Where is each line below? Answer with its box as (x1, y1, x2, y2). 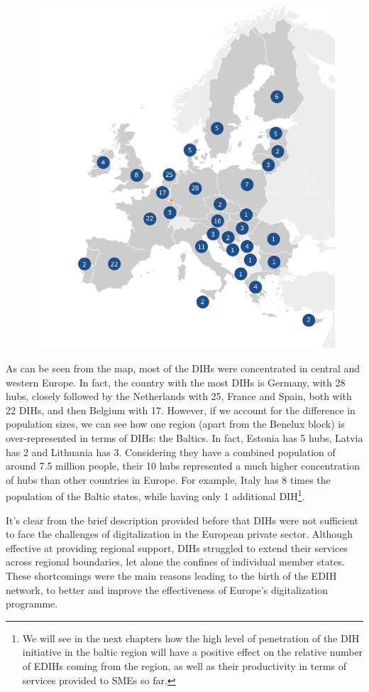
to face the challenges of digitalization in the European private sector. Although (6, 526, 353, 541)
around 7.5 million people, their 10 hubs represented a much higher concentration (6, 458, 360, 473)
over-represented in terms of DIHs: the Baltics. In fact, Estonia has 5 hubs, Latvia (6, 430, 363, 445)
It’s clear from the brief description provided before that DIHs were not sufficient (6, 512, 358, 527)
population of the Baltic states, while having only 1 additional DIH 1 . (6, 487, 305, 504)
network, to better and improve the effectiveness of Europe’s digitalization (6, 582, 329, 597)
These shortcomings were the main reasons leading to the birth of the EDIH (6, 568, 337, 583)
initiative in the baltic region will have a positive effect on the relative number (22, 644, 363, 659)
